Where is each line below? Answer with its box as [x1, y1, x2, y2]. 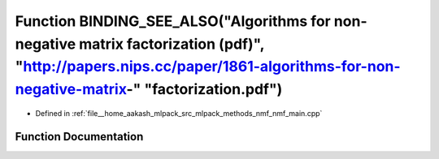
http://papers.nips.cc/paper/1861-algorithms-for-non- [23, 58, 402, 76]
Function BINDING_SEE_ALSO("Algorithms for [15, 12, 331, 30]
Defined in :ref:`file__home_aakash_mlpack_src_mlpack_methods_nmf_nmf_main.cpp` [35, 108, 323, 118]
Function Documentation [15, 130, 144, 144]
